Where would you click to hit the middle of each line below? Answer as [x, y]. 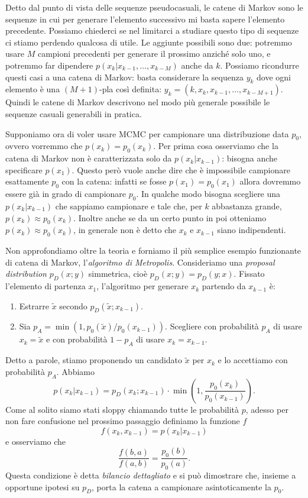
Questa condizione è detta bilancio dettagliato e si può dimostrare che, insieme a [151, 475]
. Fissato [249, 274]
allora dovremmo [270, 181]
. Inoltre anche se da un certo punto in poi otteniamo [170, 217]
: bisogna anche [250, 158]
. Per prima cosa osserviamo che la [216, 146]
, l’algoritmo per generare [142, 286]
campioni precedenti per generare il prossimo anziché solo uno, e [154, 54]
